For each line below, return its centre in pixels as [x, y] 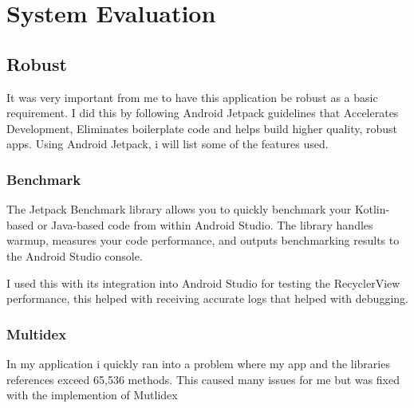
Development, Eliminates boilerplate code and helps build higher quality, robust [202, 128]
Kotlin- [372, 209]
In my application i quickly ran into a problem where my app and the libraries [198, 363]
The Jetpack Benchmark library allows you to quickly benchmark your [179, 209]
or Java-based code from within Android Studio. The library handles [205, 224]
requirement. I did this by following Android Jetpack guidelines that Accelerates [203, 113]
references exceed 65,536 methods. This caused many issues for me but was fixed [203, 379]
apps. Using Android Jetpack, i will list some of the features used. [168, 144]
